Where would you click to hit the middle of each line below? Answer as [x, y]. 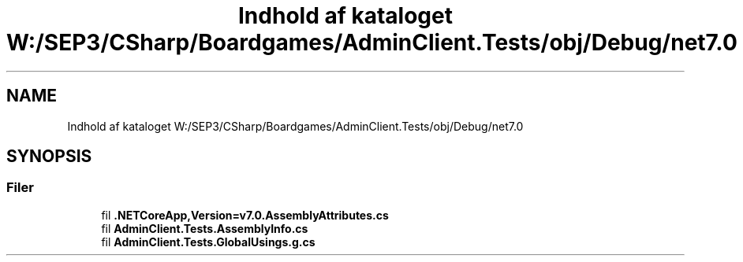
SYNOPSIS [49, 157]
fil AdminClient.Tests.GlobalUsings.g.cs [208, 242]
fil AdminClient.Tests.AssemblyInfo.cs [205, 228]
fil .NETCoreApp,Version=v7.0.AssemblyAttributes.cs [245, 215]
